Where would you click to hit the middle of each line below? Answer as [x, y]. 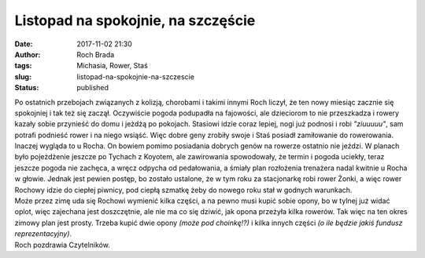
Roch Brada [96, 54]
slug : [23, 76]
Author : [28, 54]
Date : [24, 44]
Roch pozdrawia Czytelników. [62, 245]
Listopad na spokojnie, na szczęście [135, 20]
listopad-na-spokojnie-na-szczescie [135, 76]
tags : [23, 66]
